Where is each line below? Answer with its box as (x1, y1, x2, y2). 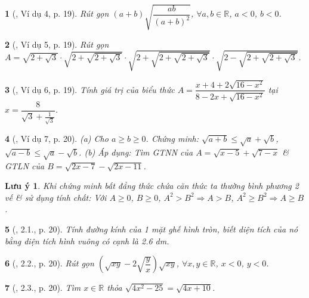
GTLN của (5, 159, 45, 172)
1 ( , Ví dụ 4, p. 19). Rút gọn (5, 7, 109, 20)
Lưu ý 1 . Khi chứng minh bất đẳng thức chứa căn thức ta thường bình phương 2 (5, 179, 299, 192)
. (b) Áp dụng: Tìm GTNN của (79, 145, 193, 158)
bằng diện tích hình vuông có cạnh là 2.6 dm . (5, 234, 169, 247)
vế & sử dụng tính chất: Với (5, 191, 107, 203)
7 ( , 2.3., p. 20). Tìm (5, 281, 81, 294)
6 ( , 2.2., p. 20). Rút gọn (5, 257, 94, 269)
